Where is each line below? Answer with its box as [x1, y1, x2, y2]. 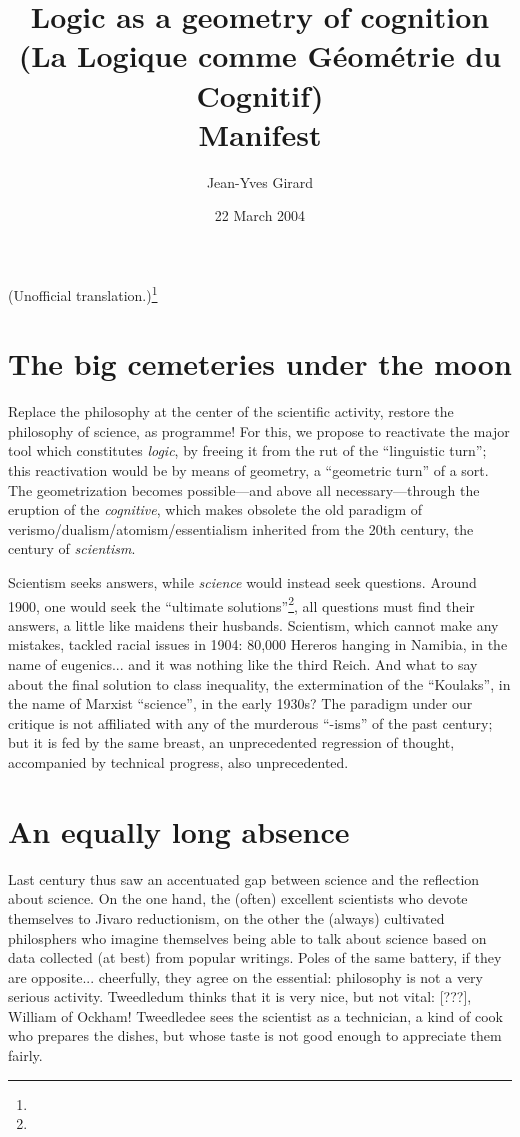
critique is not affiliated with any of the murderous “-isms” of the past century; [8, 712, 493, 733]
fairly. [8, 1045, 43, 1066]
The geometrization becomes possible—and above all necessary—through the [8, 479, 480, 500]
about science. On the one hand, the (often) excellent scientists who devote [8, 888, 468, 909]
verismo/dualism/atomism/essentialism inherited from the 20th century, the [8, 518, 474, 539]
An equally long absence [8, 810, 350, 851]
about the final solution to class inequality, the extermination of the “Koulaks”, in [8, 673, 511, 694]
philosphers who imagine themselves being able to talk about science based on [8, 927, 487, 948]
